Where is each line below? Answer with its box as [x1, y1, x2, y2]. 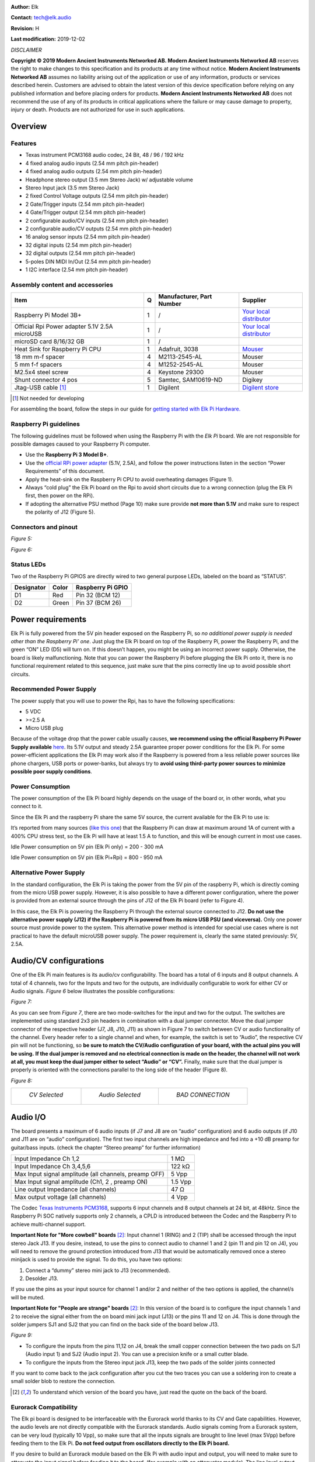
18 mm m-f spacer [14, 353, 65, 361]
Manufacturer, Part [158, 292, 212, 301]
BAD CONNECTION [176, 1091, 230, 1099]
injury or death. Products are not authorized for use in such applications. [10, 106, 185, 113]
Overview [10, 122, 47, 132]
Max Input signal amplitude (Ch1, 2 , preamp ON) [14, 1177, 148, 1185]
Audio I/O [10, 1112, 46, 1122]
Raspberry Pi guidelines [10, 420, 80, 428]
